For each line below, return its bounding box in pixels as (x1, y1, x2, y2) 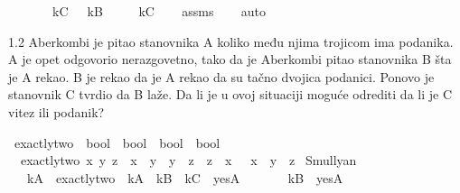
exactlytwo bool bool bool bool (14, 133, 221, 152)
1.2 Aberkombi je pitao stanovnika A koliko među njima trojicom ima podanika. (8, 32, 454, 51)
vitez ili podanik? (8, 102, 105, 121)
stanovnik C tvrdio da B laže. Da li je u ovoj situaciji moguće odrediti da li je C (8, 85, 453, 104)
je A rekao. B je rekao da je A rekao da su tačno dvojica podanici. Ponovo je (8, 67, 435, 86)
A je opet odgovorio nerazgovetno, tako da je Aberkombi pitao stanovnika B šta (8, 50, 452, 69)
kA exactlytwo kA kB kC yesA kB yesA (26, 168, 343, 187)
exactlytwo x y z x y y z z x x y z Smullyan (20, 151, 357, 170)
